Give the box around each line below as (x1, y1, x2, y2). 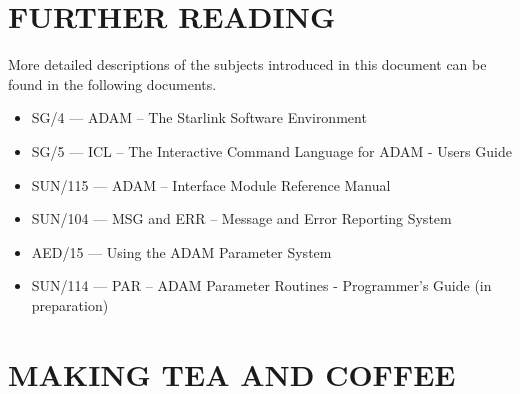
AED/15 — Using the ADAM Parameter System (31, 241, 332, 262)
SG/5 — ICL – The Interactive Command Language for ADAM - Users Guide (31, 140, 512, 161)
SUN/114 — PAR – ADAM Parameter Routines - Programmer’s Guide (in (31, 275, 492, 296)
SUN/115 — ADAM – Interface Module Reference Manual (31, 174, 391, 195)
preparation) (31, 294, 109, 315)
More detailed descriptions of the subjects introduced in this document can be (8, 54, 487, 75)
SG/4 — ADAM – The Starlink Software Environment (31, 107, 367, 128)
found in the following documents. (8, 73, 217, 94)
